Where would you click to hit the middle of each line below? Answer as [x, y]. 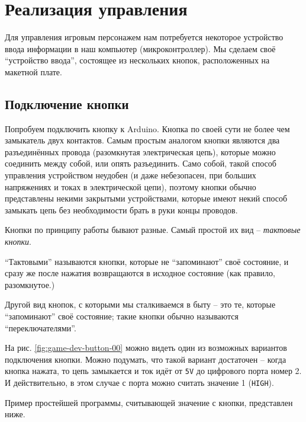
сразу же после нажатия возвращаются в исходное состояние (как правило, [140, 273]
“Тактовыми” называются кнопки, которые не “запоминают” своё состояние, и [147, 261]
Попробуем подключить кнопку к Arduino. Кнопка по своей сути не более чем [147, 128]
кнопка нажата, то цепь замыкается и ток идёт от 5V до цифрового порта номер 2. [153, 371]
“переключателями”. [41, 327]
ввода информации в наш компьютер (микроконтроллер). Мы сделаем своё [140, 48]
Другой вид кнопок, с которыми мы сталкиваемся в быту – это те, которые [140, 304]
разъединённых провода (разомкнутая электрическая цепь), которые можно [140, 151]
